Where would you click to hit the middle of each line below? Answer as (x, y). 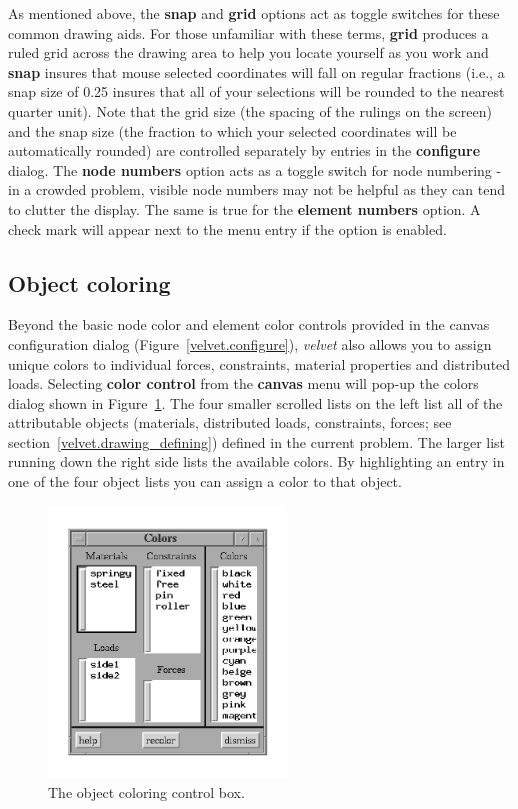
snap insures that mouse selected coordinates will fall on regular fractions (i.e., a (256, 71)
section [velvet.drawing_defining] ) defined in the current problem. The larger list (257, 441)
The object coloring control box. (146, 791)
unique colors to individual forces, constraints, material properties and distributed (259, 363)
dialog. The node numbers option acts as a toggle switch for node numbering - (255, 169)
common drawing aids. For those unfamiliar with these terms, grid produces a (248, 32)
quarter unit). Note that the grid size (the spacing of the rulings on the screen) (250, 110)
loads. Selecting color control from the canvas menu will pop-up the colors (243, 383)
